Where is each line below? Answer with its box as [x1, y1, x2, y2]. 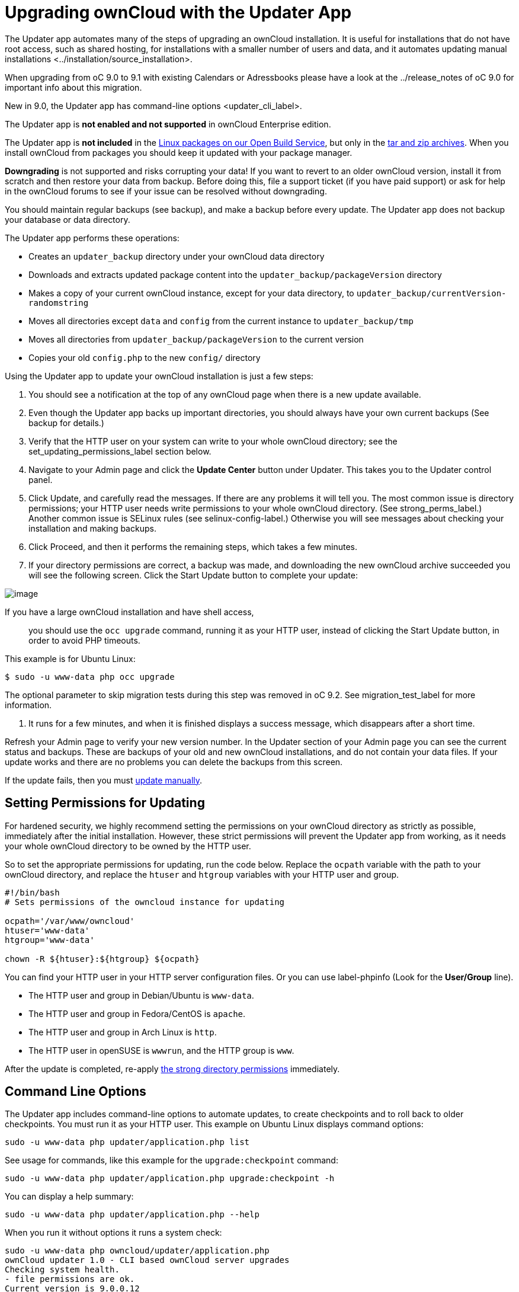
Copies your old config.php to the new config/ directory [28, 352, 261, 363]
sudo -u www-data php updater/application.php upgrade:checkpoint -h [5, 1173, 335, 1184]
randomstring [28, 298, 89, 308]
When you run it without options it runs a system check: [5, 1227, 222, 1238]
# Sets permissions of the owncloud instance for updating [5, 897, 285, 907]
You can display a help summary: [5, 1191, 134, 1202]
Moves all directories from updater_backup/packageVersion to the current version [28, 334, 364, 344]
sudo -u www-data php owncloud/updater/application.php [5, 1246, 270, 1256]
